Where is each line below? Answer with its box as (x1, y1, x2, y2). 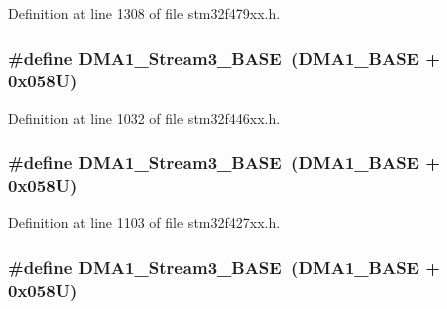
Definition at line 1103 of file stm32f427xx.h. (8, 212, 281, 233)
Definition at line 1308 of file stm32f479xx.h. (8, 3, 281, 23)
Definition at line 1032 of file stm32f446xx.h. (8, 107, 281, 128)
